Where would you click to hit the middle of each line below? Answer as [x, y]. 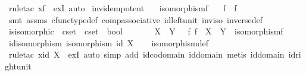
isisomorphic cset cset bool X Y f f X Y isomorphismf [146, 31]
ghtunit [18, 66]
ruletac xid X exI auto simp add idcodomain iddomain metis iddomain [146, 54]
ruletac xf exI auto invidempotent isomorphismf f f [123, 8]
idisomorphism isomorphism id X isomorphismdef [109, 42]
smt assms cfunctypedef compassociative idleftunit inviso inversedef [136, 19]
